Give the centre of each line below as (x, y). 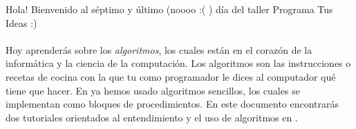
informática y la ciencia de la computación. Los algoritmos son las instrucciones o (178, 63)
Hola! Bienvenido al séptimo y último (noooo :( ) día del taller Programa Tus (169, 9)
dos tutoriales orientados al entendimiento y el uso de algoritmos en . (152, 117)
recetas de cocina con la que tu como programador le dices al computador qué (171, 76)
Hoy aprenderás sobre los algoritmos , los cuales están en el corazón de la (159, 49)
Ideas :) (21, 22)
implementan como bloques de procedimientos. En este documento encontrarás (172, 104)
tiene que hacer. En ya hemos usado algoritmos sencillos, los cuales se (153, 90)
